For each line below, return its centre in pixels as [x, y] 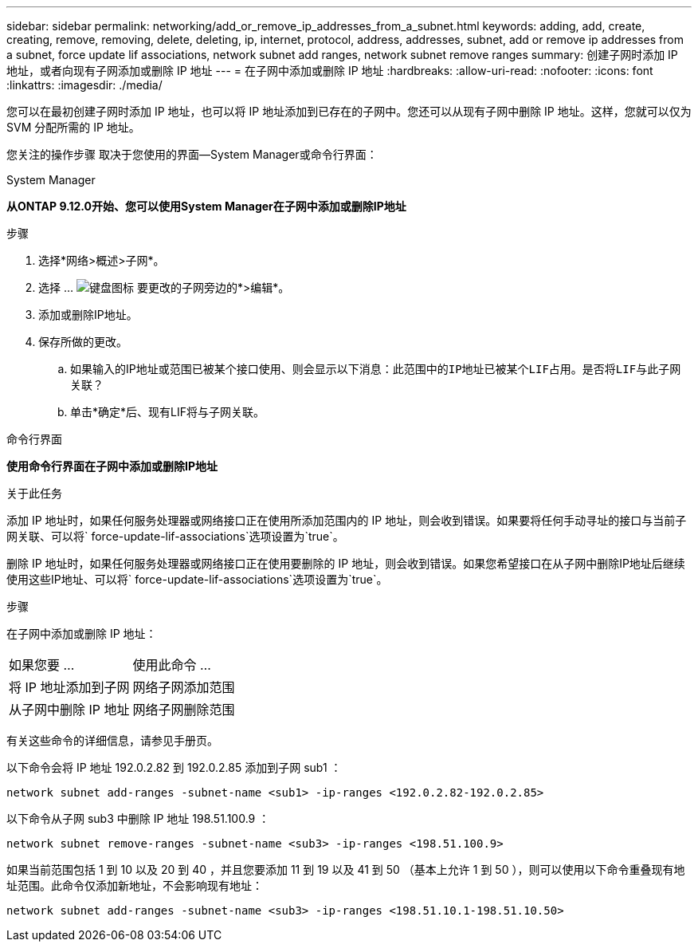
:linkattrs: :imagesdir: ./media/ [84, 85]
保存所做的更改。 [83, 342]
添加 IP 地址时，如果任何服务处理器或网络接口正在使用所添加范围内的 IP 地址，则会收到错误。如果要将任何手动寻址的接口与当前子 [347, 520]
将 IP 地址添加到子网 [69, 687]
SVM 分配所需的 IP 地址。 [73, 127]
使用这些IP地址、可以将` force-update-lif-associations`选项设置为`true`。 [197, 579]
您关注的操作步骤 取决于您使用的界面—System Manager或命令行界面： [192, 154]
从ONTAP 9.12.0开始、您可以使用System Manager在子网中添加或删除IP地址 [206, 206]
